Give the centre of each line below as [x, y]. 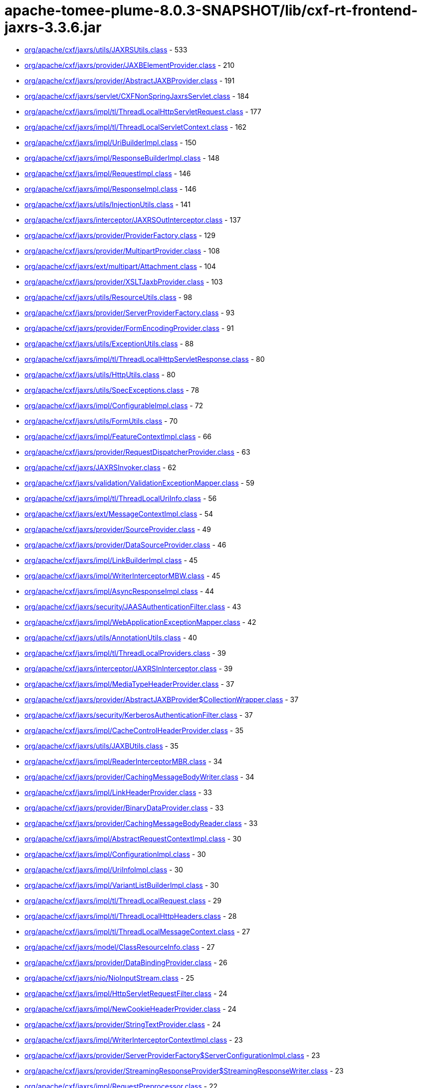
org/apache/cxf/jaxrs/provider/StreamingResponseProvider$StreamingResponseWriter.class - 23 [184, 1071]
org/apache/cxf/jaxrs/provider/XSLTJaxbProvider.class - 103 [124, 281]
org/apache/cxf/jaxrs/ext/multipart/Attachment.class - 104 [120, 266]
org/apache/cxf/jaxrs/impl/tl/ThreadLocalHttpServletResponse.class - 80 [145, 359]
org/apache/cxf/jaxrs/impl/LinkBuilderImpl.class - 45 [111, 560]
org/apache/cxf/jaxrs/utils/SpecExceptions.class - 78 [112, 390]
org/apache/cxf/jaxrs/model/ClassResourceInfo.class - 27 [120, 947]
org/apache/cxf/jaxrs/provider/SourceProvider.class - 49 [118, 529]
